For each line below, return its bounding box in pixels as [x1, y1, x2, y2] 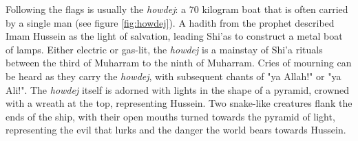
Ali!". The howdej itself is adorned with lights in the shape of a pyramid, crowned [6, 82, 350, 97]
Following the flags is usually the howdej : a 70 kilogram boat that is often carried [6, 2, 348, 16]
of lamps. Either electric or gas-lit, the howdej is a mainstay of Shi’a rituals [6, 42, 323, 56]
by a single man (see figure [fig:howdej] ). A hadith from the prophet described [6, 15, 335, 29]
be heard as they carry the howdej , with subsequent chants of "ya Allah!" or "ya [6, 68, 341, 83]
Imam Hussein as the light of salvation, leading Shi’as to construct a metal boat [6, 29, 343, 43]
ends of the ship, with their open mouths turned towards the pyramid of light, [6, 109, 335, 123]
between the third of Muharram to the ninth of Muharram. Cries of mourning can [6, 55, 352, 70]
